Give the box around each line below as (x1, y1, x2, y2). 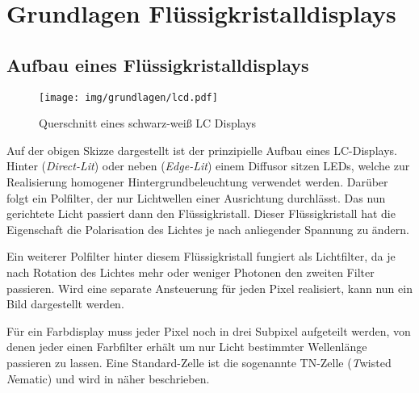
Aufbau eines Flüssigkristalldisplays (6, 52, 309, 77)
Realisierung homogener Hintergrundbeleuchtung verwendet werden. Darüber (6, 174, 388, 190)
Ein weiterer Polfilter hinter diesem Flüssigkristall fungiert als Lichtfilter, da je (6, 248, 396, 265)
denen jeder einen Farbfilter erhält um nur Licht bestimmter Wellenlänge (6, 338, 367, 355)
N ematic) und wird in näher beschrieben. (6, 370, 210, 387)
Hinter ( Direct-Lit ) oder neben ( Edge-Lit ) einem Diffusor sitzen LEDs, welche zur (6, 157, 410, 174)
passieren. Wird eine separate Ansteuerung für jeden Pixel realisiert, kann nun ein (6, 279, 413, 296)
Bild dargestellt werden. (6, 295, 124, 312)
